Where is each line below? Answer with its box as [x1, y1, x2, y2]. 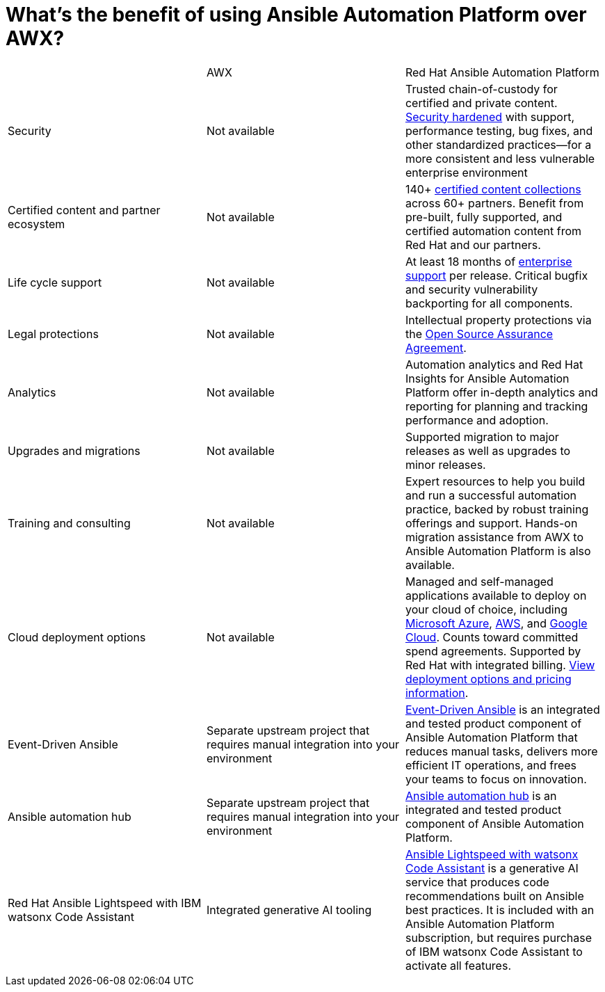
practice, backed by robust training [405, 502, 589, 516]
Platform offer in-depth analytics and [405, 385, 598, 399]
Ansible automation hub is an [405, 788, 557, 803]
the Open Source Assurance [405, 326, 554, 341]
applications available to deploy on [405, 588, 587, 602]
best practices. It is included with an [405, 902, 595, 917]
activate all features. [405, 958, 511, 973]
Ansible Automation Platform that [405, 730, 578, 744]
